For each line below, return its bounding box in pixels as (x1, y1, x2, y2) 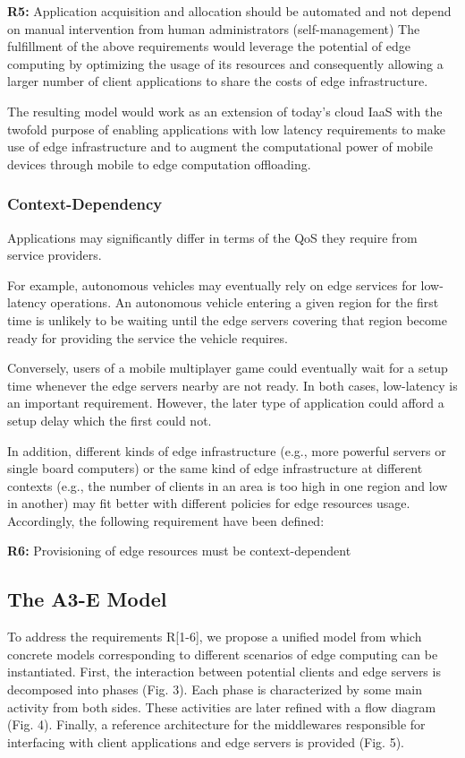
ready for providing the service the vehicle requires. (7, 328, 288, 347)
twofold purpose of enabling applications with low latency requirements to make (7, 119, 445, 138)
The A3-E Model (7, 585, 167, 613)
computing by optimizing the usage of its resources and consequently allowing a (7, 54, 444, 73)
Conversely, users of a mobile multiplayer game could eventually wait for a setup (7, 358, 448, 377)
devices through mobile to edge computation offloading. (7, 154, 311, 173)
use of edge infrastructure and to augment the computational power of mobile (7, 137, 433, 156)
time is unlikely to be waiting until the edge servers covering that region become (7, 310, 447, 329)
